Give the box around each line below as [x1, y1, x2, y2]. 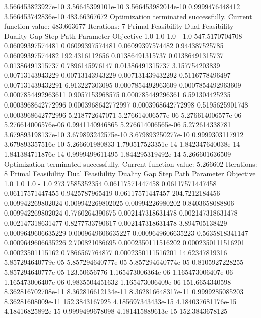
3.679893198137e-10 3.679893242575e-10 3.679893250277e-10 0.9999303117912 [4, 129, 244, 139]
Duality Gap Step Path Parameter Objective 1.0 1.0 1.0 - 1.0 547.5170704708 [4, 30, 242, 41]
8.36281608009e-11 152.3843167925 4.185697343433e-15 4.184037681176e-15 [4, 296, 237, 306]
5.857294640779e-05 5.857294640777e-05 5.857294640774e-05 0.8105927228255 [4, 257, 244, 267]
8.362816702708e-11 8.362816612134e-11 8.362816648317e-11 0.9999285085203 [4, 286, 244, 297]
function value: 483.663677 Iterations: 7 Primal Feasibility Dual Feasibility [4, 21, 234, 31]
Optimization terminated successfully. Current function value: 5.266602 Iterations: [4, 158, 257, 169]
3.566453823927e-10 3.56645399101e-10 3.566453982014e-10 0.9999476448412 [4, 1, 240, 11]
